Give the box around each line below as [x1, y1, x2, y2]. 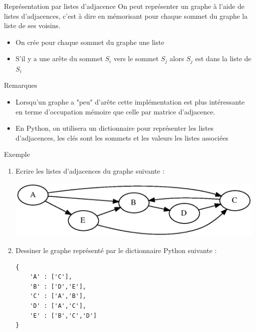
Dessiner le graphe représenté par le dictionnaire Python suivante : [15, 245, 217, 255]
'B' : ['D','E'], [30, 283, 86, 290]
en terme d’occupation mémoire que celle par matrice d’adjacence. [15, 106, 215, 116]
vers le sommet [113, 53, 159, 64]
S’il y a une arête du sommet [15, 53, 103, 64]
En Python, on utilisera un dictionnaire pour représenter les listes [15, 123, 214, 133]
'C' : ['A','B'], [30, 293, 86, 300]
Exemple [4, 149, 30, 159]
